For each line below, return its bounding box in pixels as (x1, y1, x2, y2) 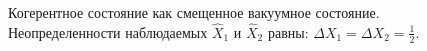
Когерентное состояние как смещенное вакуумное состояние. (8, 2, 380, 22)
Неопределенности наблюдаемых (8, 21, 208, 42)
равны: (267, 21, 309, 42)
